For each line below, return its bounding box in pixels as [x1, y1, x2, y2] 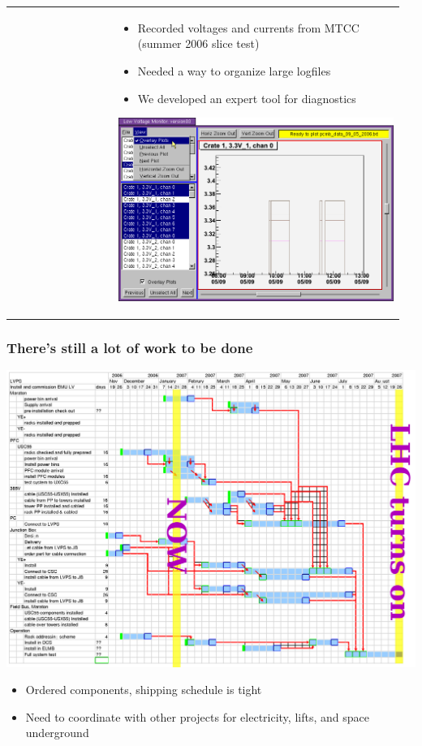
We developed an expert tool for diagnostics [137, 89, 356, 106]
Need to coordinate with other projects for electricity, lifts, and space [25, 708, 369, 725]
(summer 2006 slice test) [137, 35, 260, 52]
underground [25, 724, 89, 741]
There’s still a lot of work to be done [6, 337, 253, 357]
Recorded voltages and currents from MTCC [137, 19, 360, 36]
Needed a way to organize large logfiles [137, 62, 331, 79]
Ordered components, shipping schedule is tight [25, 681, 262, 698]
